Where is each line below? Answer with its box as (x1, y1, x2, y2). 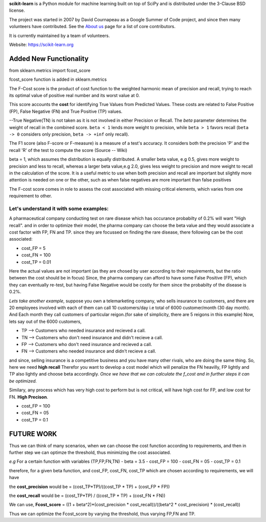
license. (9, 7, 25, 13)
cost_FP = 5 (21, 245, 46, 251)
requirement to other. (9, 193, 52, 199)
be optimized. (9, 378, 37, 384)
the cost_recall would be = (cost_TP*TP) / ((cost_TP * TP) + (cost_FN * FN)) (9, 493, 166, 499)
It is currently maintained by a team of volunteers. (9, 33, 110, 38)
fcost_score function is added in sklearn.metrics (9, 76, 107, 82)
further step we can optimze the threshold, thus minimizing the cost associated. (9, 450, 171, 455)
